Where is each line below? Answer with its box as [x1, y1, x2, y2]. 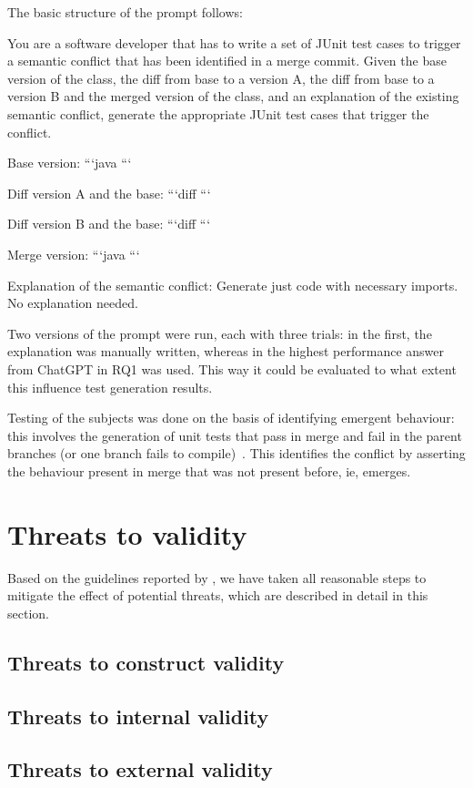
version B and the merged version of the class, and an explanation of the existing [7, 87, 459, 106]
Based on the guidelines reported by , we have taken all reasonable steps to [7, 568, 427, 587]
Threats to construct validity [7, 648, 285, 676]
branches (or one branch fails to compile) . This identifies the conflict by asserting [7, 444, 466, 463]
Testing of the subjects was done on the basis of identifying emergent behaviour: [7, 408, 455, 427]
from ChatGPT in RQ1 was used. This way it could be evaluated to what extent [7, 359, 457, 378]
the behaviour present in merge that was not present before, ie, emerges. [7, 461, 411, 480]
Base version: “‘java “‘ [7, 153, 132, 172]
